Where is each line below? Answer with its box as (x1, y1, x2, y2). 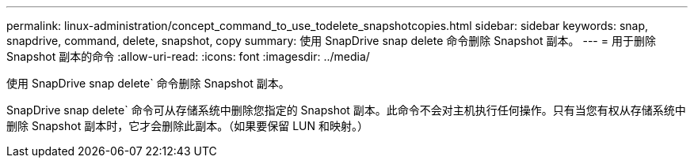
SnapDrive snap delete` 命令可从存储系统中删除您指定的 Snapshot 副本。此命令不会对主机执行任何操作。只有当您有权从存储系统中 (6, 103, 686, 117)
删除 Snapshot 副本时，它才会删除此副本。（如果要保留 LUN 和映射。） (6, 119, 368, 132)
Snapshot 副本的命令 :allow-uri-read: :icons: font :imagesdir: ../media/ (6, 50, 370, 63)
